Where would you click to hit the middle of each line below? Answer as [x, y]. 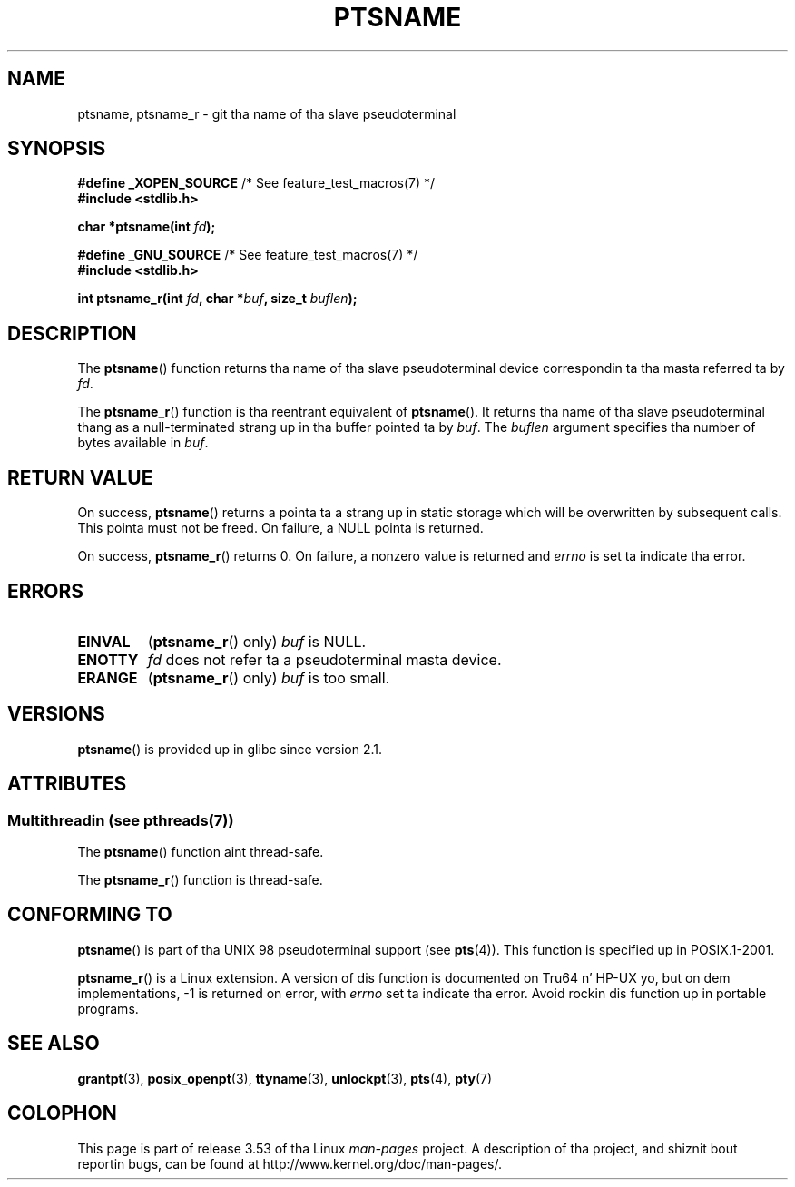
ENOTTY [108, 659]
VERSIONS [56, 714]
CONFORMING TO [90, 915]
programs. [108, 1008]
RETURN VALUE [80, 477]
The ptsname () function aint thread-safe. [201, 852]
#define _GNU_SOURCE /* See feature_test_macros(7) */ [248, 255]
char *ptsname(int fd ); [147, 227]
